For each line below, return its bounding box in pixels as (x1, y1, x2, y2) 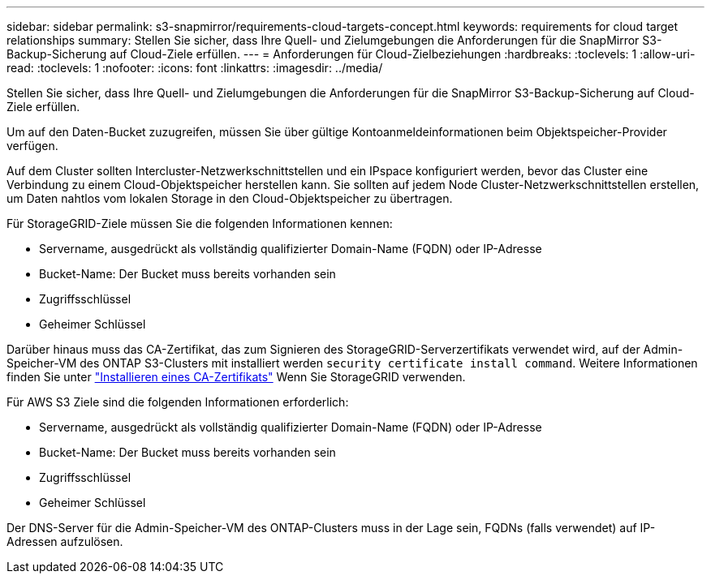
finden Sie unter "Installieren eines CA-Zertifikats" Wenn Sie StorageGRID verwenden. (6, 370, 466, 384)
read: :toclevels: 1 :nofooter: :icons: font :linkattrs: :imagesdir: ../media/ (6, 61, 383, 75)
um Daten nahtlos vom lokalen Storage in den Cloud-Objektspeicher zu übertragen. (6, 191, 453, 205)
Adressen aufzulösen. (6, 535, 123, 548)
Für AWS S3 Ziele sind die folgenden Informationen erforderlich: (6, 395, 349, 409)
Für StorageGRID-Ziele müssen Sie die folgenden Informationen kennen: (6, 217, 393, 230)
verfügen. (6, 139, 58, 153)
